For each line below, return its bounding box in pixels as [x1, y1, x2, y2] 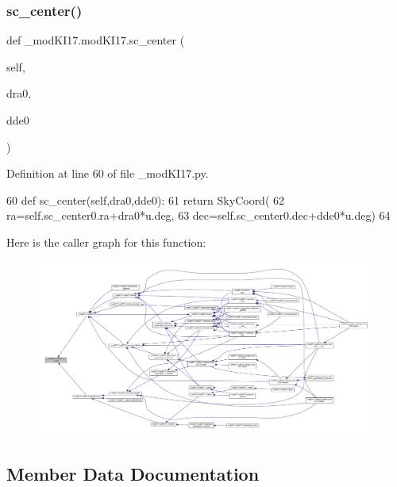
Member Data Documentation [6, 461, 260, 485]
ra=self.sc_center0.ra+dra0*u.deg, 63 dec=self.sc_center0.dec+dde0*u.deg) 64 [6, 207, 391, 224]
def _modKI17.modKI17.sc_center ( [6, 32, 185, 48]
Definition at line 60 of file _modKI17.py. [6, 165, 209, 182]
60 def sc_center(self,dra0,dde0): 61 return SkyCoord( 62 [6, 191, 285, 208]
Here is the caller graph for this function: [6, 233, 206, 250]
